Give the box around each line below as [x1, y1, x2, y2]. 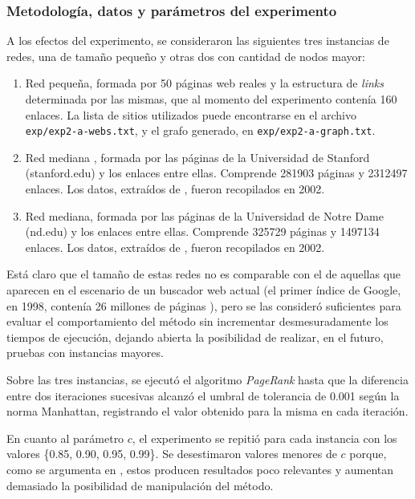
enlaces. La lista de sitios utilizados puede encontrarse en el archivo [25, 106, 356, 123]
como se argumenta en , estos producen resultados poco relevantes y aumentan [6, 460, 394, 477]
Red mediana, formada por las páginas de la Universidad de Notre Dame [25, 207, 384, 224]
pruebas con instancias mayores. [6, 344, 164, 361]
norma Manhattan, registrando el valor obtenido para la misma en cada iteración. [6, 403, 409, 420]
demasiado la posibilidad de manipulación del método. [6, 477, 274, 493]
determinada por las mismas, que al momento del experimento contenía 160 [25, 91, 397, 107]
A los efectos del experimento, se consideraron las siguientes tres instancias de [6, 32, 389, 49]
